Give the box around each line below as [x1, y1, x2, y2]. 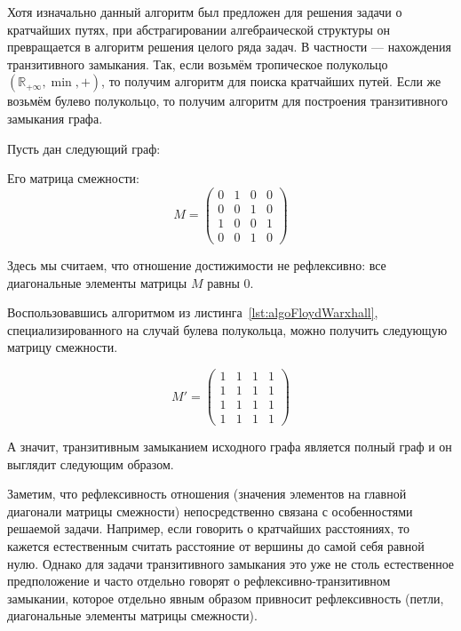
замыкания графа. [7, 108, 103, 127]
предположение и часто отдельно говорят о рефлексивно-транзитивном [7, 571, 391, 590]
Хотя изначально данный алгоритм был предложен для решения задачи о [7, 3, 402, 20]
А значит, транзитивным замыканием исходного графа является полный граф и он [7, 437, 452, 456]
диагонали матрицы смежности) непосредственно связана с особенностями [7, 501, 413, 520]
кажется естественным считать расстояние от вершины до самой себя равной [7, 537, 425, 555]
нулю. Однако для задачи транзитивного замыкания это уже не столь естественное [7, 554, 455, 572]
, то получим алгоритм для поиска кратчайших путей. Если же [101, 72, 441, 91]
